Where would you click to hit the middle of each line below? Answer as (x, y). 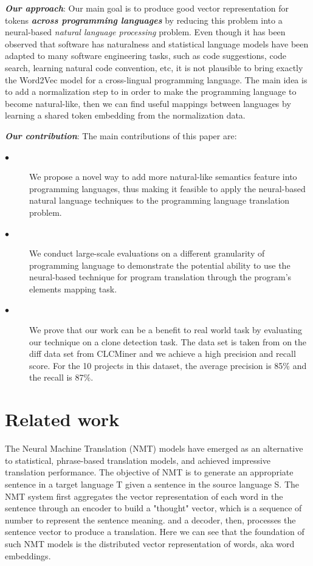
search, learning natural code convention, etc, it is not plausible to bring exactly (154, 67)
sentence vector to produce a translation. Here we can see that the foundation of (155, 532)
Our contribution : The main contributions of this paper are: (121, 135)
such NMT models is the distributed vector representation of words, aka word (150, 543)
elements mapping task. (73, 288)
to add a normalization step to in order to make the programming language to (151, 91)
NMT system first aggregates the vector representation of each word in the (144, 496)
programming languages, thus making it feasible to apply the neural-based (167, 188)
